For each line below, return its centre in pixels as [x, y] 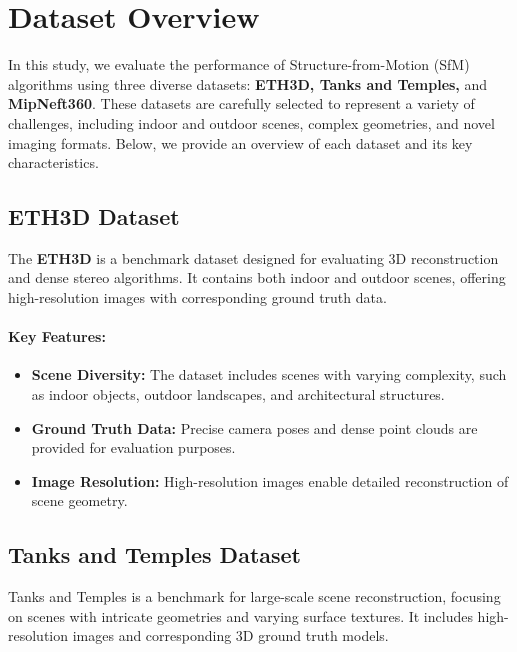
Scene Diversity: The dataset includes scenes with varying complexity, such [269, 374]
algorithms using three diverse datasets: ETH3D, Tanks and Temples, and [248, 83]
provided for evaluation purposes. [133, 447]
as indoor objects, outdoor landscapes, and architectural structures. [238, 394]
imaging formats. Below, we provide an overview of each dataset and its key [240, 142]
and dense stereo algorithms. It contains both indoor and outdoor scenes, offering [257, 277]
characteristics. [53, 162]
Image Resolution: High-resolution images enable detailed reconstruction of [270, 480]
